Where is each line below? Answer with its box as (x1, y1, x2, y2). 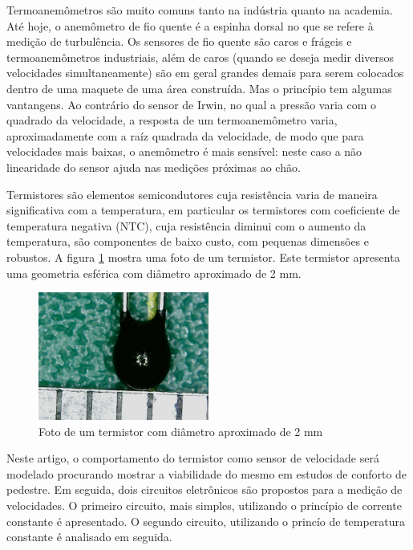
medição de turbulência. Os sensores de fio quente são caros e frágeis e (6, 33, 352, 50)
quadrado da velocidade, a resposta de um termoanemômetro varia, (6, 112, 338, 128)
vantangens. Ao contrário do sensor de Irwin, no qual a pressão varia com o (6, 96, 377, 112)
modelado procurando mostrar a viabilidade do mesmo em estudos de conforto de (6, 465, 407, 482)
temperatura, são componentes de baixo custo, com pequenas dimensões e (6, 233, 369, 250)
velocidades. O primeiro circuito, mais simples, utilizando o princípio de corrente (6, 497, 402, 514)
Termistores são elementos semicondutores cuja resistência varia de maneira (6, 185, 378, 202)
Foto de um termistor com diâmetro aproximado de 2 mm (38, 422, 323, 439)
